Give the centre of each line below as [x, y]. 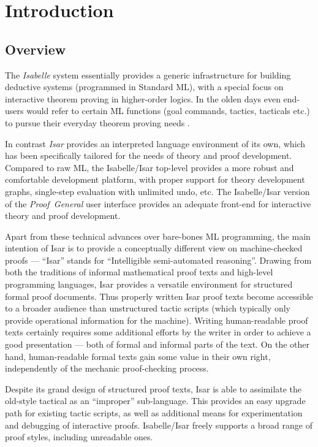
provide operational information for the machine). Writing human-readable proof [157, 320]
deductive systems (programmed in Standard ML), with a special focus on [144, 87]
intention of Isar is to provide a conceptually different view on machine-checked [154, 248]
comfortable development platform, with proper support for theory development [155, 179]
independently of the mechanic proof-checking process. [107, 368]
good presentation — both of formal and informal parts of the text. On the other [157, 344]
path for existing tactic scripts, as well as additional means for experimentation [154, 413]
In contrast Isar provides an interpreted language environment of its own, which [155, 143]
